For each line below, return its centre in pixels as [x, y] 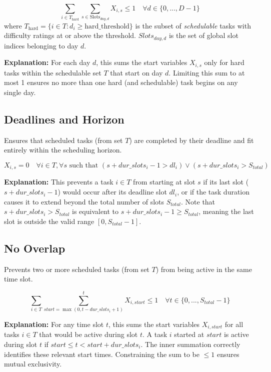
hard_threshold [107, 26]
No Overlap [35, 248]
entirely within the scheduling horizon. [63, 150]
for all [234, 324]
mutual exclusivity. [33, 364]
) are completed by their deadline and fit [191, 140]
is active [236, 334]
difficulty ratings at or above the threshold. [70, 35]
